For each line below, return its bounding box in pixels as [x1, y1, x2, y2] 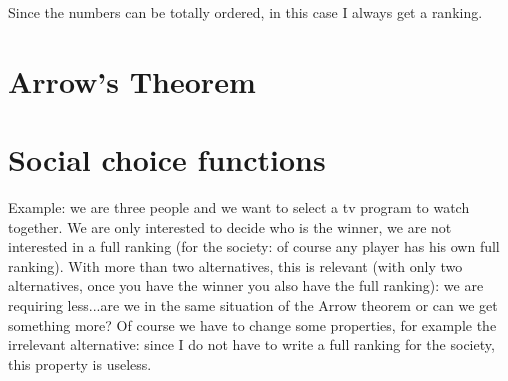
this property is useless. [8, 353, 152, 374]
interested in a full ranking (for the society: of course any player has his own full [8, 236, 500, 257]
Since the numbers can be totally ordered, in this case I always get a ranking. [8, 2, 483, 22]
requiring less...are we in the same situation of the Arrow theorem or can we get [8, 295, 498, 316]
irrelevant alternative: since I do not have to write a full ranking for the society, [8, 334, 495, 355]
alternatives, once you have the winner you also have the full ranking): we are [8, 275, 484, 296]
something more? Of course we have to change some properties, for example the [8, 314, 497, 335]
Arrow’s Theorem [8, 60, 256, 101]
